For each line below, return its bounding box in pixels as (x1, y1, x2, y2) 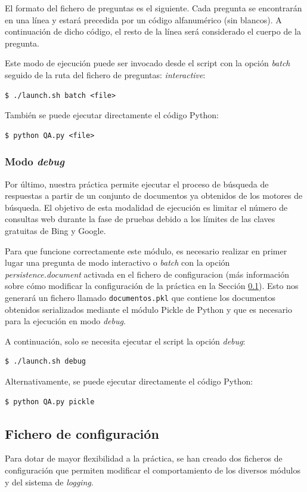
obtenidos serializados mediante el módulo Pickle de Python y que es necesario (5, 303, 292, 315)
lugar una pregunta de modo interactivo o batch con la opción (5, 256, 230, 269)
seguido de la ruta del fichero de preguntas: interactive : (5, 68, 206, 81)
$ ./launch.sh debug (5, 357, 86, 366)
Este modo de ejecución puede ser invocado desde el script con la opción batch (5, 57, 290, 69)
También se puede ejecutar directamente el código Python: (5, 109, 219, 121)
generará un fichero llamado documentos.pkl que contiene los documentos (5, 291, 275, 303)
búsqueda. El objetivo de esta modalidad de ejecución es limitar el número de (5, 201, 288, 213)
